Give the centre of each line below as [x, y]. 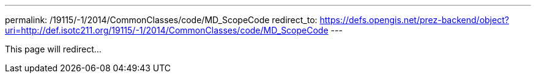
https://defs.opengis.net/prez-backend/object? [414, 20]
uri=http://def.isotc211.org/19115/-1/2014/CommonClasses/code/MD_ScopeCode [167, 30]
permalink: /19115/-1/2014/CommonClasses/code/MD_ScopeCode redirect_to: [161, 20]
